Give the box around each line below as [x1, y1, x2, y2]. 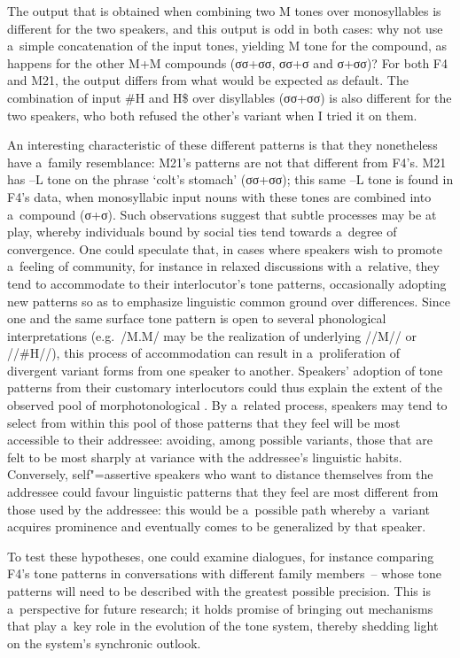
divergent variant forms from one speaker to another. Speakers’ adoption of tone [7, 360, 443, 379]
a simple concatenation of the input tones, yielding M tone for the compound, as [7, 36, 448, 55]
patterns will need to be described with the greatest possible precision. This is [7, 582, 431, 600]
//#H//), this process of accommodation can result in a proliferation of [7, 344, 401, 362]
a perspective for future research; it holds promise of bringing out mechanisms [7, 599, 433, 617]
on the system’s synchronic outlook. [7, 633, 201, 652]
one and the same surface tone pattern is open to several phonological [7, 309, 386, 328]
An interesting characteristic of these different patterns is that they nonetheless [7, 135, 438, 154]
